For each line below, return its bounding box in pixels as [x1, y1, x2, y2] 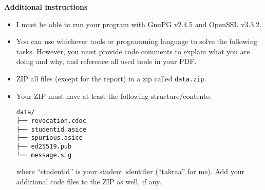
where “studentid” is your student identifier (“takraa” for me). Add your [16, 166, 245, 177]
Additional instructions [4, 2, 88, 12]
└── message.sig [16, 151, 72, 159]
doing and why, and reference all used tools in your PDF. [16, 56, 197, 67]
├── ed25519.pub [16, 142, 72, 150]
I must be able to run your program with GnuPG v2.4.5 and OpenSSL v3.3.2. [16, 18, 262, 29]
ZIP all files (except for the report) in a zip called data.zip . [16, 73, 206, 83]
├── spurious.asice [16, 134, 83, 142]
